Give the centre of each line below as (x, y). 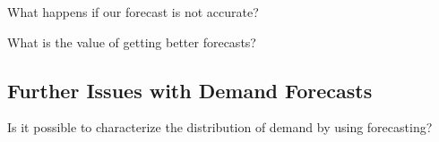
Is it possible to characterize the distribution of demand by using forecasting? (220, 127)
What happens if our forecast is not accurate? (133, 12)
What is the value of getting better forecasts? (132, 42)
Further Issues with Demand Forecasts (190, 90)
